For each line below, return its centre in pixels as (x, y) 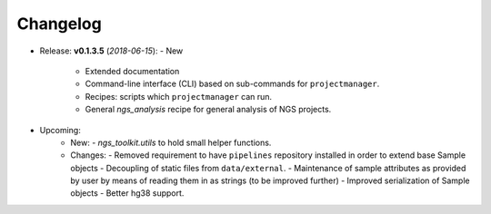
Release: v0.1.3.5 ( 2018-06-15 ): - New (111, 51)
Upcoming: (60, 130)
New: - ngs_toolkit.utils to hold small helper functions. (171, 142)
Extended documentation (132, 71)
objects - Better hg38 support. (127, 193)
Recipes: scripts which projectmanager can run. (179, 96)
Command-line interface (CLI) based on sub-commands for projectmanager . (232, 84)
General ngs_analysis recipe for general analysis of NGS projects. (208, 110)
